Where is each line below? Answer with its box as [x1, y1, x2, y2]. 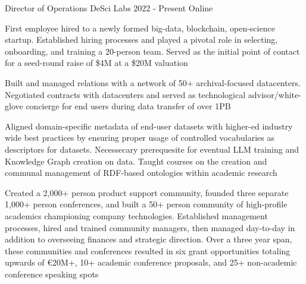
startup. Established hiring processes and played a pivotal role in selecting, [5, 33, 278, 46]
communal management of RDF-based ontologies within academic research [5, 166, 277, 179]
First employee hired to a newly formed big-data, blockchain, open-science [5, 21, 275, 34]
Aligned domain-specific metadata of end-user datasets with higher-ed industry [5, 119, 293, 132]
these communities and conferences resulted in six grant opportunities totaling [5, 244, 291, 257]
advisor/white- [248, 88, 301, 100]
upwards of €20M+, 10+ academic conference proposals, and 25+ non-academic [5, 256, 297, 269]
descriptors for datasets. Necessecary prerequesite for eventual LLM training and [5, 143, 299, 155]
